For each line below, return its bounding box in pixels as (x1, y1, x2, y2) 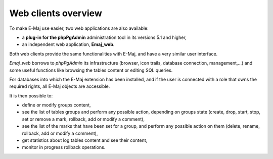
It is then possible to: (9, 92, 53, 98)
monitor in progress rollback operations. (22, 144, 106, 150)
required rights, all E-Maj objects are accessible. (9, 83, 110, 89)
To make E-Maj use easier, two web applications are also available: (9, 25, 149, 31)
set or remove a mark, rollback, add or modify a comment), (22, 116, 145, 122)
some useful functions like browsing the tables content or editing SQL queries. (9, 67, 173, 73)
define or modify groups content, (22, 102, 91, 108)
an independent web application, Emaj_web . (22, 41, 115, 47)
